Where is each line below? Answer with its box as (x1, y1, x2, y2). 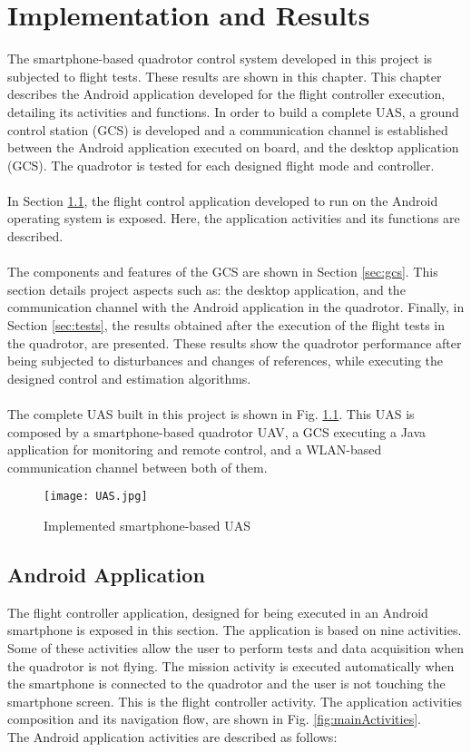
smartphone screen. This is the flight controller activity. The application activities (7, 691, 463, 710)
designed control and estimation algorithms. (7, 368, 251, 387)
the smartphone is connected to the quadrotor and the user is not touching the (7, 674, 446, 693)
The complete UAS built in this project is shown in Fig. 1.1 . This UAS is (7, 405, 415, 423)
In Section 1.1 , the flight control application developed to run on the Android (7, 190, 438, 210)
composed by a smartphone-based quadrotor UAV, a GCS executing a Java (7, 422, 427, 441)
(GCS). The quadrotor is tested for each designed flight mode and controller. (7, 155, 435, 174)
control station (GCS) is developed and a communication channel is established (7, 120, 448, 139)
